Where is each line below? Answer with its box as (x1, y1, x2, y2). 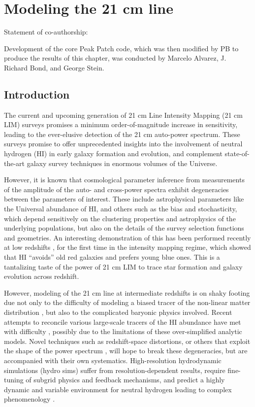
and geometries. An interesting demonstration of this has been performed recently (4, 232, 251, 242)
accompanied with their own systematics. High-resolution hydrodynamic (4, 355, 222, 365)
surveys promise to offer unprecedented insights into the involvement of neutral (4, 138, 243, 149)
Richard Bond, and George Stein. (4, 62, 104, 72)
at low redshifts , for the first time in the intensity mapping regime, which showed (4, 242, 251, 252)
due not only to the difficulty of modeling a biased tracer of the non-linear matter (4, 297, 251, 307)
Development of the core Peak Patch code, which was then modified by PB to (4, 43, 239, 53)
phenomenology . (4, 394, 55, 404)
